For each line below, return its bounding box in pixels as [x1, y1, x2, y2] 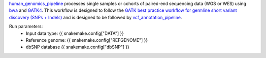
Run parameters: [9, 24, 43, 29]
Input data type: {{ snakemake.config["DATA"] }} [26, 30, 124, 36]
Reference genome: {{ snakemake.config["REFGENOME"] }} [26, 37, 148, 43]
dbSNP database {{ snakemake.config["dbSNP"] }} [26, 44, 130, 50]
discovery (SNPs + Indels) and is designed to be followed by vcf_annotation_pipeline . [9, 14, 182, 20]
